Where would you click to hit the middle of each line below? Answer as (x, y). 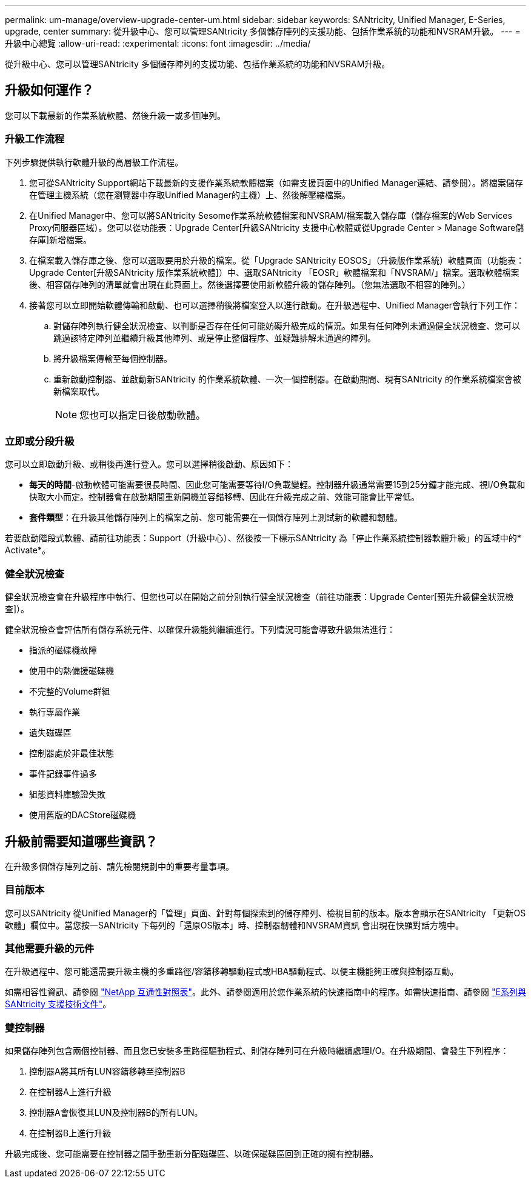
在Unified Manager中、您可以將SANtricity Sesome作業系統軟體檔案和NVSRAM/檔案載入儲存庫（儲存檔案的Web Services (271, 215)
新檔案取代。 (79, 391)
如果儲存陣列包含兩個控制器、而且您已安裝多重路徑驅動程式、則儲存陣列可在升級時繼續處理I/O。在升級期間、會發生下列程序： (257, 1051)
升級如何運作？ (49, 90)
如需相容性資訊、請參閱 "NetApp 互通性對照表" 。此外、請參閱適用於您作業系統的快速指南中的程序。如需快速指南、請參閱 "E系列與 (265, 992)
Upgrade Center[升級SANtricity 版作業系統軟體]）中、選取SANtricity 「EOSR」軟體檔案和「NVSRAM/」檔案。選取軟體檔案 (274, 272)
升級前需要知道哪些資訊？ (81, 841)
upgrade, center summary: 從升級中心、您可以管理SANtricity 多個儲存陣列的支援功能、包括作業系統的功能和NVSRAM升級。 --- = (263, 31)
